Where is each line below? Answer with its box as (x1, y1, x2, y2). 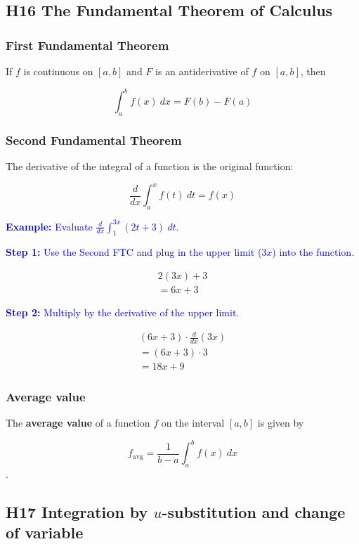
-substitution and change (162, 501, 346, 523)
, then (300, 64, 326, 78)
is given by (257, 415, 304, 430)
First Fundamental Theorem (6, 36, 169, 53)
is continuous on (23, 64, 93, 78)
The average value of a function (6, 415, 150, 430)
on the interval (161, 415, 225, 430)
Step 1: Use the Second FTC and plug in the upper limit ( (6, 245, 262, 259)
